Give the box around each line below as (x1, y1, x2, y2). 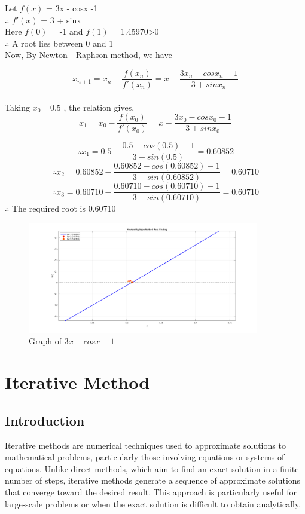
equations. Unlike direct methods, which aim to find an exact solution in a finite (5, 462, 299, 475)
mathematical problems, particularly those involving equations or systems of (5, 451, 285, 463)
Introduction (5, 411, 85, 429)
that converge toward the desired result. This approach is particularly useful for (5, 485, 297, 498)
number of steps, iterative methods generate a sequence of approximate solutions (5, 474, 301, 487)
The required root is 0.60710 (11, 202, 116, 215)
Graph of (29, 335, 62, 347)
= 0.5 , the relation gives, (41, 100, 135, 113)
